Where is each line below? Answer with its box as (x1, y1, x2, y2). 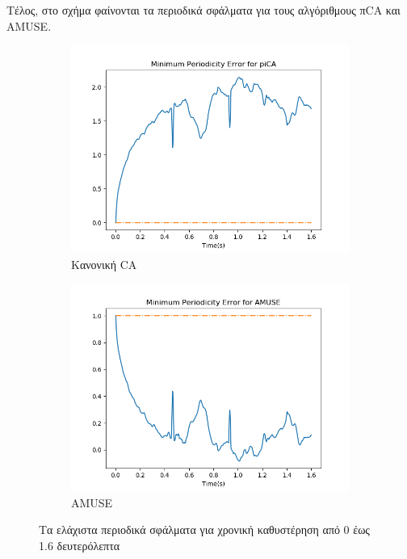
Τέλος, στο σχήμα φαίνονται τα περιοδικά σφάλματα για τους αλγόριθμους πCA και (6, 2, 401, 18)
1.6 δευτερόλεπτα (39, 537, 120, 553)
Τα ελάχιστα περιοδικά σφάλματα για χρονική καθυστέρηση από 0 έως (39, 521, 370, 538)
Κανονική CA (71, 255, 137, 272)
